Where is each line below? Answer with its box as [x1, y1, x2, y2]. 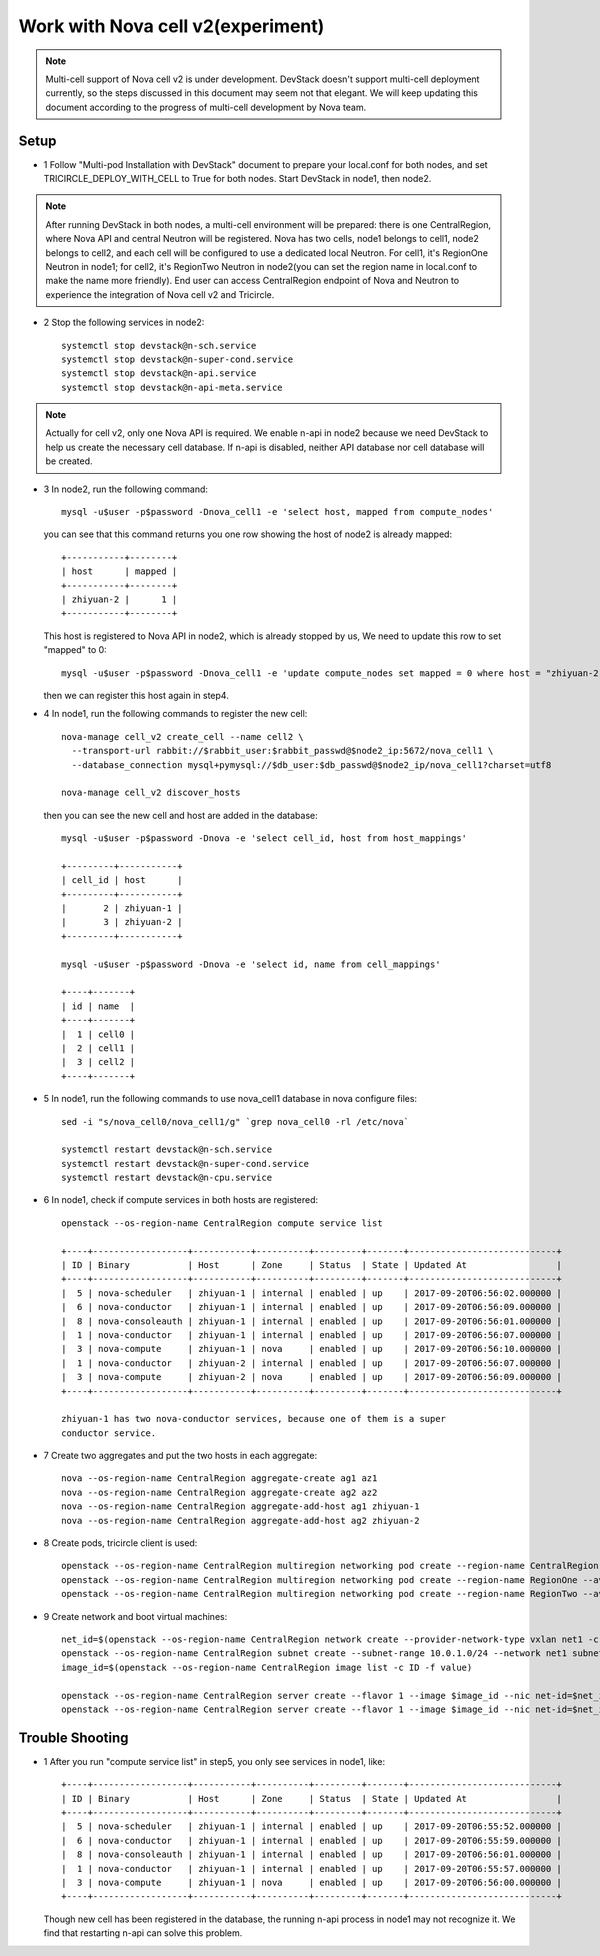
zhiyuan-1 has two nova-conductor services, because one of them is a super [61, 1413, 447, 1425]
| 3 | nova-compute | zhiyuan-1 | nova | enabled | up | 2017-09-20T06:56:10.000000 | [61, 1343, 562, 1355]
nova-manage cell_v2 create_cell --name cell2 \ [61, 731, 304, 742]
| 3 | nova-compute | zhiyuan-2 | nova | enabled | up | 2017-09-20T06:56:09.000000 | [61, 1371, 562, 1383]
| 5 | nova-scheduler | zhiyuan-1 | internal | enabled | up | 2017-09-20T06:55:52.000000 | [61, 1821, 562, 1832]
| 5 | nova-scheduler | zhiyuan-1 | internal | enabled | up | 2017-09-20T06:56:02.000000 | [61, 1287, 562, 1299]
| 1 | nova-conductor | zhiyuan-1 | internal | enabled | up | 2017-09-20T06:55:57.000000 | [61, 1863, 562, 1874]
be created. [45, 455, 94, 467]
